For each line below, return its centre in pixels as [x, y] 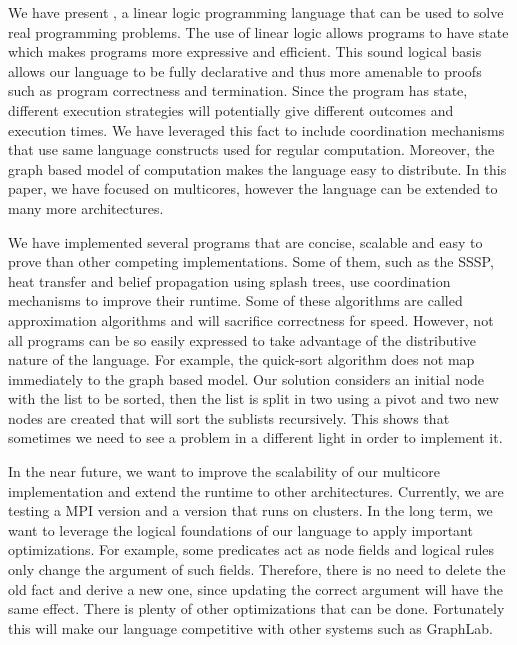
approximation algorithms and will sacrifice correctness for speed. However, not [251, 319]
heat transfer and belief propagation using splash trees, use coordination [229, 280]
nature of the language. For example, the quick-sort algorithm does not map [241, 359]
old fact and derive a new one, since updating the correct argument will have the [255, 588]
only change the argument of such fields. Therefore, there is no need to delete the [257, 569]
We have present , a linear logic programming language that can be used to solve [256, 12]
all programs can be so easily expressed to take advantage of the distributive [242, 339]
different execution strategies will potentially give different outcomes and [231, 109]
